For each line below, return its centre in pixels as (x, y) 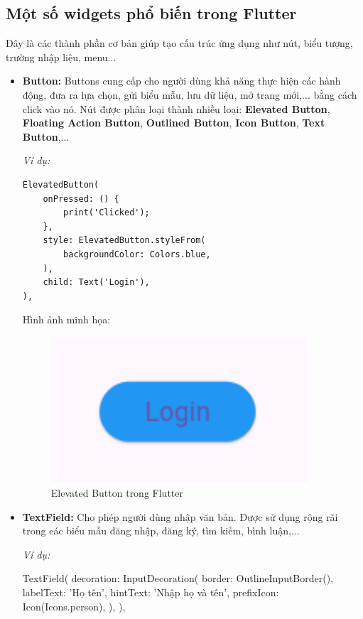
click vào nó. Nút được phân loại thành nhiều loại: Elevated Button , (176, 108)
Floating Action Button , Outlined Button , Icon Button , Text (174, 123)
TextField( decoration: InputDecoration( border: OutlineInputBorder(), (178, 578)
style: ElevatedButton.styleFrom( (124, 241)
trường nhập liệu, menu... (61, 56)
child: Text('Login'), (96, 282)
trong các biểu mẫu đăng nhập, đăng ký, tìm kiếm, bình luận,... (161, 531)
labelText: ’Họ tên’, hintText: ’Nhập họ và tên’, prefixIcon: (151, 592)
